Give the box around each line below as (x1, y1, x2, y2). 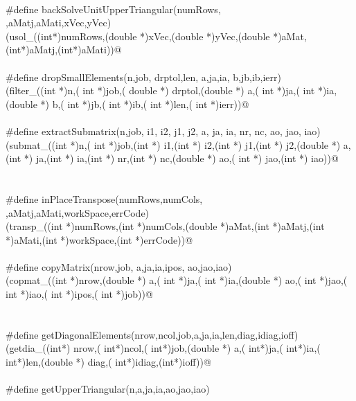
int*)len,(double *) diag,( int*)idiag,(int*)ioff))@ (6, 355, 211, 369)
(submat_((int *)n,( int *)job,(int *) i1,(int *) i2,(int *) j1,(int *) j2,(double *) (6, 137, 341, 152)
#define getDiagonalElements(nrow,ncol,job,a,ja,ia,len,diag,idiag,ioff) (6, 327, 299, 341)
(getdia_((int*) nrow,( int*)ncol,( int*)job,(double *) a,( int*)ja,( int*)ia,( (6, 341, 321, 355)
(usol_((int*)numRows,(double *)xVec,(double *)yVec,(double (6, 28, 270, 43)
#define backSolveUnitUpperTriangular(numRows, (6, 1, 221, 16)
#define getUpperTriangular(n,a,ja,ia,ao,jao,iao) (6, 382, 210, 396)
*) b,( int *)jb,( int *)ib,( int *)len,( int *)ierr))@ (40, 96, 249, 111)
